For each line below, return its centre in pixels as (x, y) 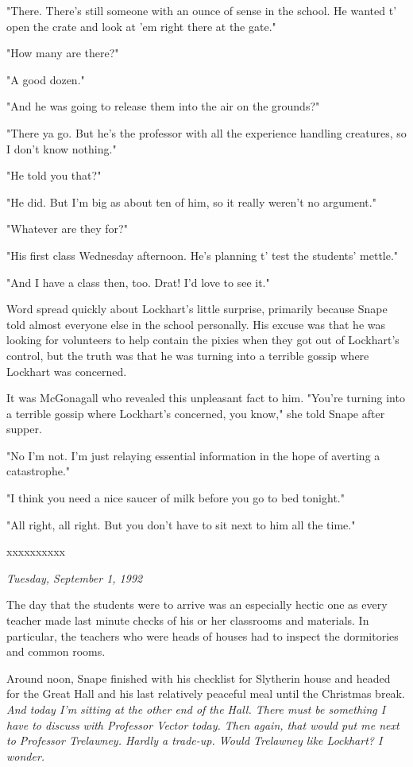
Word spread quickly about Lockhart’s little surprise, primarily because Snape (197, 309)
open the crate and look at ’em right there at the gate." (141, 26)
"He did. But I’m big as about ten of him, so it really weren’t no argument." (191, 201)
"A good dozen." (46, 79)
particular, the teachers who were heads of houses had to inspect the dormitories (203, 635)
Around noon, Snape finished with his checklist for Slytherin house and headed (199, 678)
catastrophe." (39, 471)
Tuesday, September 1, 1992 (75, 577)
